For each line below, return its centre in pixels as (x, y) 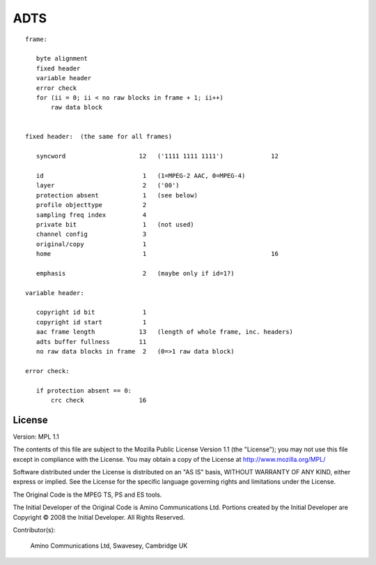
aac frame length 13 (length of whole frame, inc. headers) (165, 332)
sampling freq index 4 (91, 215)
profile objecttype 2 (91, 205)
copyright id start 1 (91, 322)
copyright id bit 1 (91, 312)
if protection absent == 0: (84, 390)
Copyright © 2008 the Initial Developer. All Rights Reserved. (99, 517)
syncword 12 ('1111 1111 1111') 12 (157, 156)
